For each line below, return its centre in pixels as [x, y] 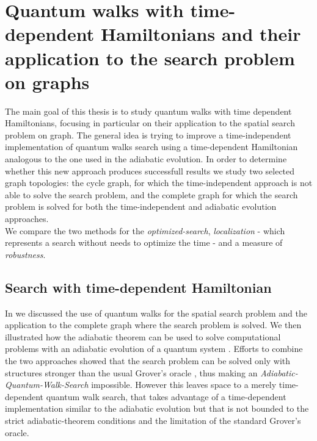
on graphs [47, 81]
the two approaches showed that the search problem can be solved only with [148, 360]
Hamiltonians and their [201, 34]
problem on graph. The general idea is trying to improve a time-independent [148, 134]
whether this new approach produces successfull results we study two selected [150, 170]
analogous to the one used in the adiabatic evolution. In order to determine [146, 159]
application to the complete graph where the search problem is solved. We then [153, 325]
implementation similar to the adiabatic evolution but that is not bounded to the [157, 408]
